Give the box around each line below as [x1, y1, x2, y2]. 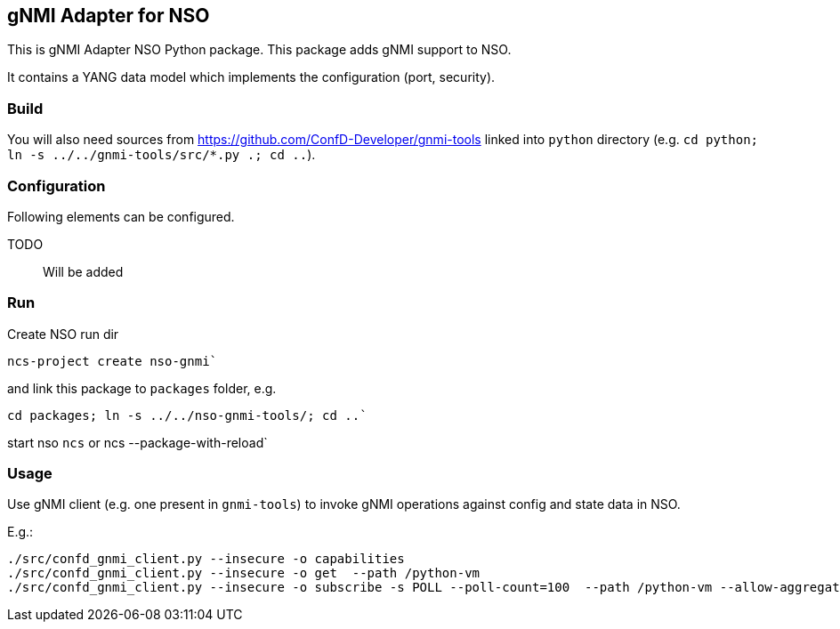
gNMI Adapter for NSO [7, 4, 210, 27]
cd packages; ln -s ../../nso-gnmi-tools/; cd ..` [7, 407, 367, 423]
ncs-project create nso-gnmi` [7, 353, 218, 368]
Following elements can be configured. [7, 208, 235, 224]
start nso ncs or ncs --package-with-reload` [7, 434, 268, 450]
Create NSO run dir [7, 326, 119, 342]
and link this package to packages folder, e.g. [7, 380, 277, 396]
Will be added [43, 263, 124, 279]
